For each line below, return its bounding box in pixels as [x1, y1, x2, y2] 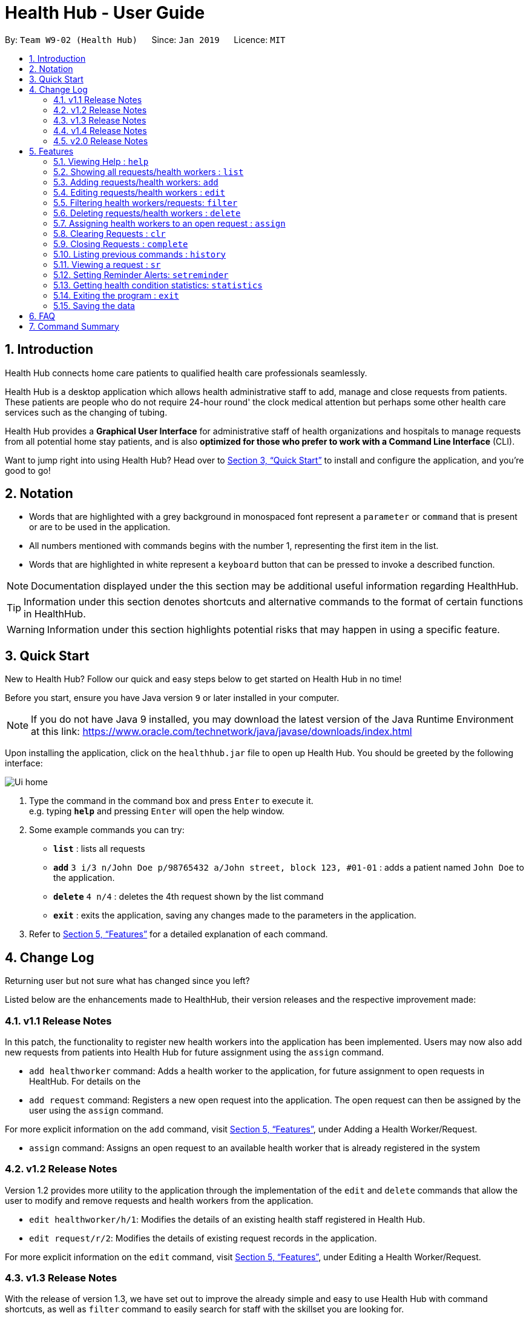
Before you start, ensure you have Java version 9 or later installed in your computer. [5, 693, 340, 703]
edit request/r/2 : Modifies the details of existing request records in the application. [29, 1232, 377, 1243]
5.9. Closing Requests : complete [53, 238, 188, 249]
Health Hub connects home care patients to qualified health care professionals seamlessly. [5, 367, 367, 378]
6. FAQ [29, 310, 56, 321]
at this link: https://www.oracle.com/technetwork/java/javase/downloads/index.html [31, 725, 412, 738]
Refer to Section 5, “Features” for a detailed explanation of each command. [29, 929, 328, 940]
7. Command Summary [29, 321, 119, 331]
